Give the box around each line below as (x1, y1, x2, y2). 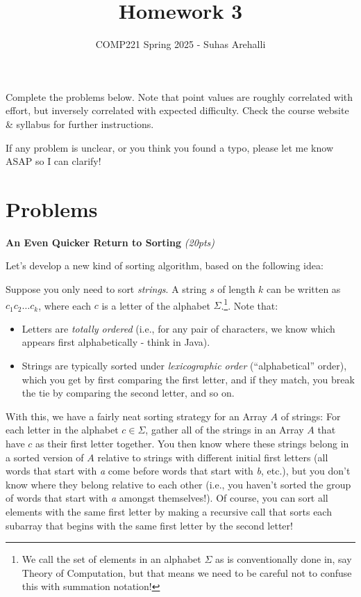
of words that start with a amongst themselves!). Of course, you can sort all (6, 491, 328, 505)
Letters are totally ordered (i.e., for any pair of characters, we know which (22, 321, 335, 335)
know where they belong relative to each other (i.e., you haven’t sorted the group (6, 477, 351, 491)
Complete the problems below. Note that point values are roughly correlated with (6, 89, 353, 104)
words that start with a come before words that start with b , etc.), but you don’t (6, 463, 351, 478)
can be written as (267, 282, 341, 296)
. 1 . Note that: (221, 296, 278, 312)
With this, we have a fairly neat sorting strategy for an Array (6, 408, 267, 423)
